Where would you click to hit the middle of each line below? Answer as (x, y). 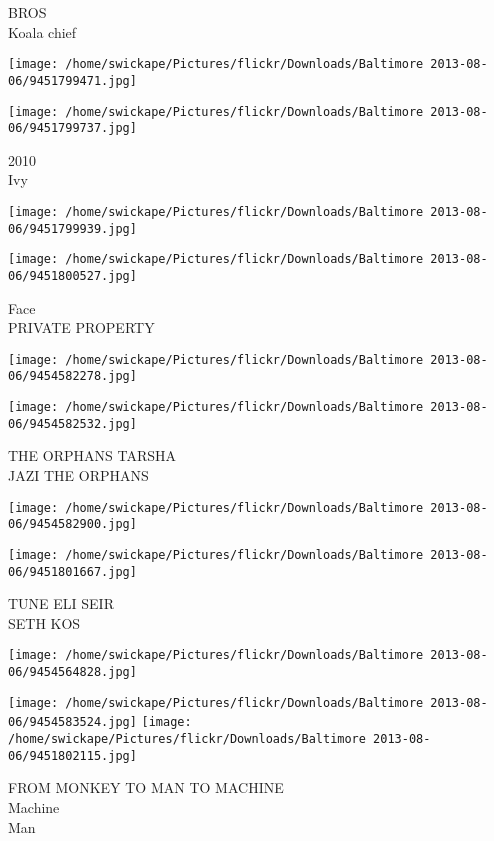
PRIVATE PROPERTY (81, 327)
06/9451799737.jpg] (72, 128)
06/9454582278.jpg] (72, 376)
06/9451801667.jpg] (72, 571)
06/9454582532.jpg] (72, 423)
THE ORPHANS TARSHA (92, 455)
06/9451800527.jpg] (72, 275)
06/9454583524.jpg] (72, 722)
